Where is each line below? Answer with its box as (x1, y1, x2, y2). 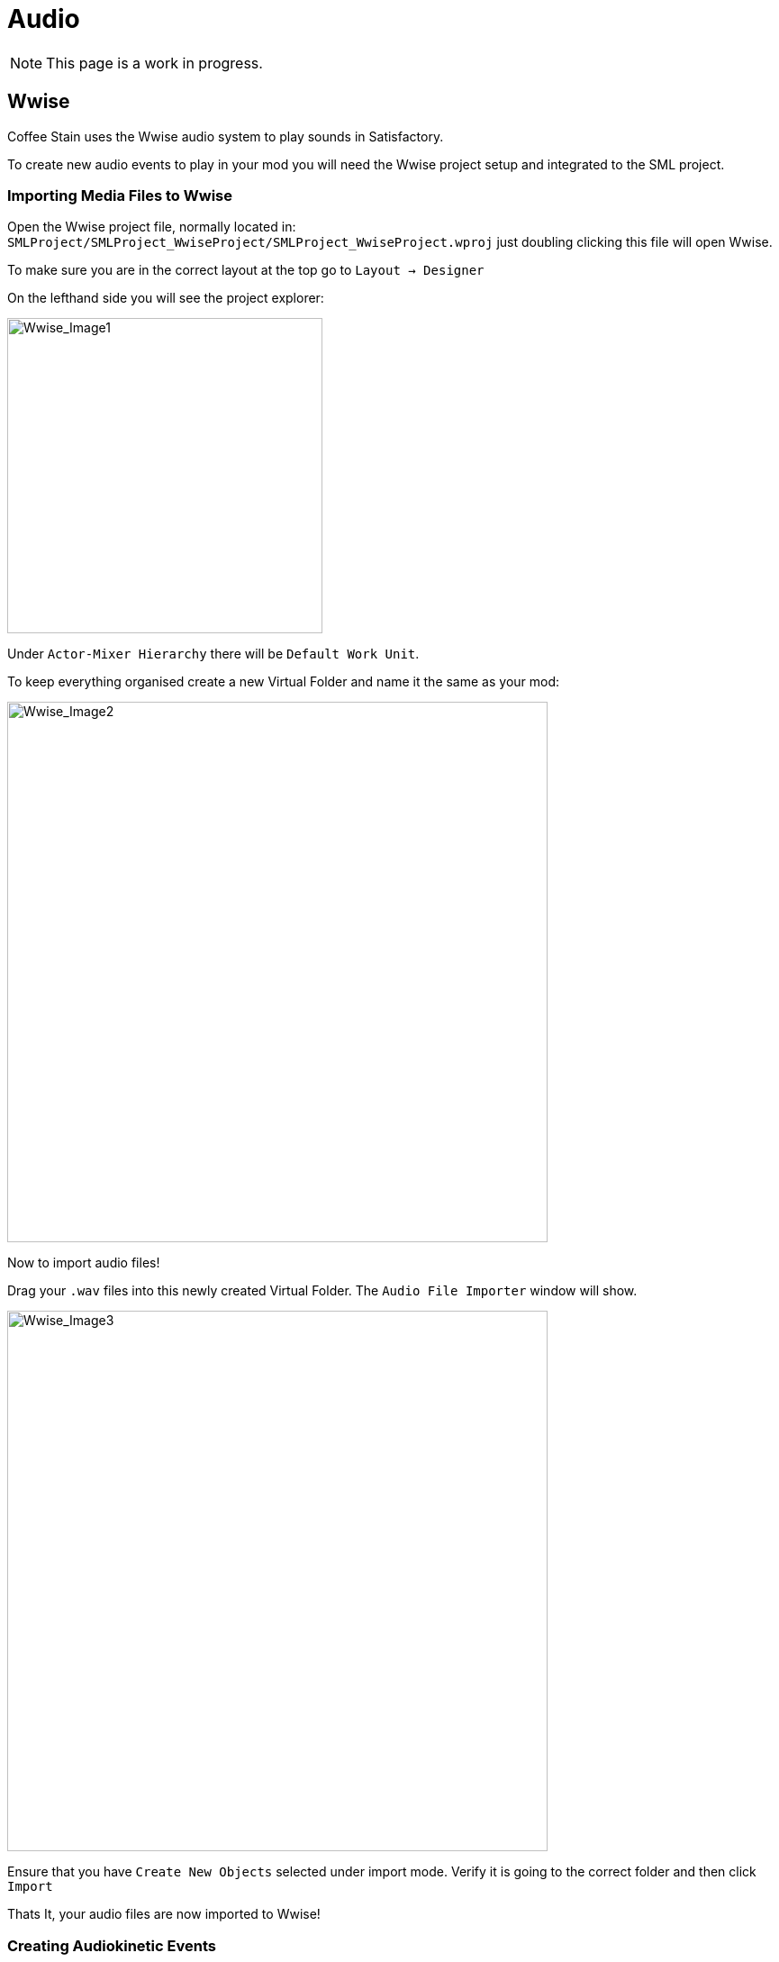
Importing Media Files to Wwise (7, 186, 232, 204)
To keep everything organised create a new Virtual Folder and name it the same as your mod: (7, 674, 560, 690)
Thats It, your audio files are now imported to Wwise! (7, 1906, 321, 1922)
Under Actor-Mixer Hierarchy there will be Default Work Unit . (7, 646, 420, 662)
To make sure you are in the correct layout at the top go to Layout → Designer (7, 262, 485, 278)
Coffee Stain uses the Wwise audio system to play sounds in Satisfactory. (7, 128, 444, 144)
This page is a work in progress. (46, 53, 263, 72)
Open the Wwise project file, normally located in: (7, 219, 296, 235)
